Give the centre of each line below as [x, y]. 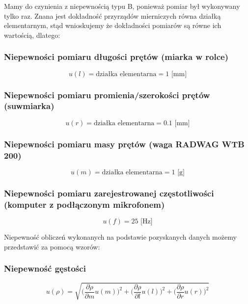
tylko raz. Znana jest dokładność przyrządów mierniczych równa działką [112, 15]
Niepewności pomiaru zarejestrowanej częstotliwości [109, 193]
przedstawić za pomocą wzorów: [52, 246]
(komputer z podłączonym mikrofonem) [84, 204]
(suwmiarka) [29, 106]
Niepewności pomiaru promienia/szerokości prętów [107, 95]
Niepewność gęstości [45, 268]
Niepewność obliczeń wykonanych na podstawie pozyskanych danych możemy [120, 237]
